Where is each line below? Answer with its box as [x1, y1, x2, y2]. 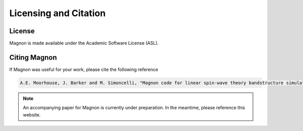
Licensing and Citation [9, 8, 106, 19]
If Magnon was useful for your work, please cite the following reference [9, 66, 159, 73]
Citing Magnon [9, 53, 57, 61]
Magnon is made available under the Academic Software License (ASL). [9, 40, 159, 46]
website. [23, 111, 41, 118]
